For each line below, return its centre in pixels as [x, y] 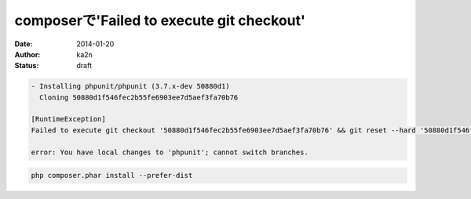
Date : [24, 44]
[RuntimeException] [68, 119]
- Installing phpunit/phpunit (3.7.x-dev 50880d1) [131, 87]
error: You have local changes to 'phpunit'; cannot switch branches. [170, 152]
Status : [27, 66]
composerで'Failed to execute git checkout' [160, 20]
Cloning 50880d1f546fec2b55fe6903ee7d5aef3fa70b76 [139, 97]
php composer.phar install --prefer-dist [112, 175]
